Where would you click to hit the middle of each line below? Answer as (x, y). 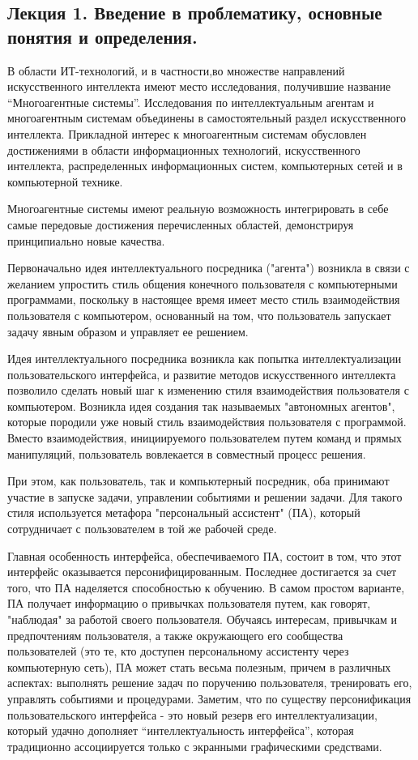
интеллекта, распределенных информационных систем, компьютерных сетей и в (205, 166)
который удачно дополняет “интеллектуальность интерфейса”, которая (181, 730)
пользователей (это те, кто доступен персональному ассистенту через (178, 651)
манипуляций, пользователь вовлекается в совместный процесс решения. (187, 453)
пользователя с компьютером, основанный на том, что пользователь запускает (199, 315)
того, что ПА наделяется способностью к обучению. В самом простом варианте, (206, 587)
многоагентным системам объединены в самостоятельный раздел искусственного (207, 118)
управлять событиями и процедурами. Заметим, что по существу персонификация (209, 698)
